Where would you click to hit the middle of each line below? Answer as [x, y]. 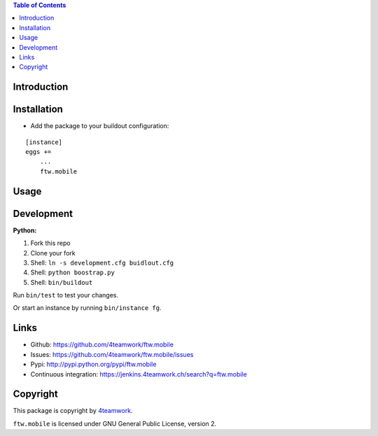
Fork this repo [50, 243]
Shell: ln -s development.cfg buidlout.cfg [102, 262]
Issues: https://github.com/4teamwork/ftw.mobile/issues [112, 354]
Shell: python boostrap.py [72, 272]
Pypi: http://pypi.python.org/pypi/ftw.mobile [93, 365]
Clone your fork [53, 253]
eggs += [38, 152]
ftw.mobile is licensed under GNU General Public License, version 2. [115, 423]
